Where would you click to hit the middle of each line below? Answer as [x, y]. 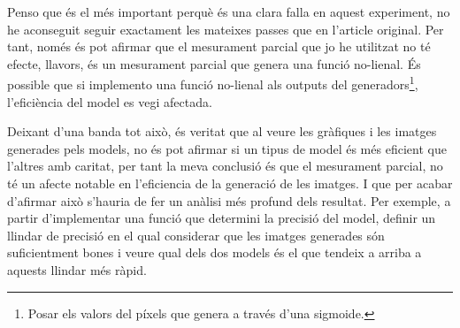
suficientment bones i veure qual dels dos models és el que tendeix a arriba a [215, 252]
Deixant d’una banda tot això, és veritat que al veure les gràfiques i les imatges [222, 131]
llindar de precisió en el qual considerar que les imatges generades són [196, 235]
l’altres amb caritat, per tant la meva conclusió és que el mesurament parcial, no [225, 166]
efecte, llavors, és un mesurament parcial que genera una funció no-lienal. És [214, 63]
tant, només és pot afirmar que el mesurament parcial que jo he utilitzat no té [219, 46]
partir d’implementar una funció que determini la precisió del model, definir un [222, 218]
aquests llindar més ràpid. [77, 269]
